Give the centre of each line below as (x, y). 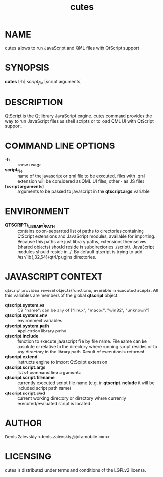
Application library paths (42, 331)
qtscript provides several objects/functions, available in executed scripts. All (82, 290)
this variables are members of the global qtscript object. (62, 296)
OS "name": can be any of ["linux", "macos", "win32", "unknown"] (83, 310)
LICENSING (28, 457)
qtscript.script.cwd (25, 393)
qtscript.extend (21, 357)
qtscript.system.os (25, 305)
